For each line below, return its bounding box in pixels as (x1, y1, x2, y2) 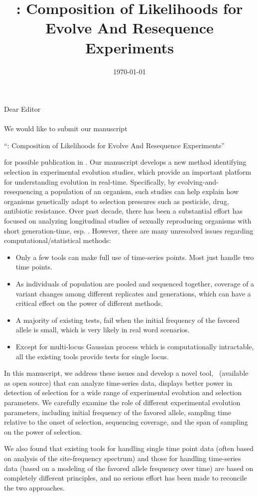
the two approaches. (4, 482, 65, 493)
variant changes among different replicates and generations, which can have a (15, 288, 251, 298)
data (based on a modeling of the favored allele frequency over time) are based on (4, 463, 254, 473)
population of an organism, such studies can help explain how (50, 186, 239, 197)
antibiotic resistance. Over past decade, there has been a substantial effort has (4, 206, 243, 216)
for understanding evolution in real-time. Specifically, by (4, 176, 176, 187)
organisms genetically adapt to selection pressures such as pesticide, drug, (4, 196, 229, 206)
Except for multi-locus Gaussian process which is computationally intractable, (15, 341, 254, 351)
